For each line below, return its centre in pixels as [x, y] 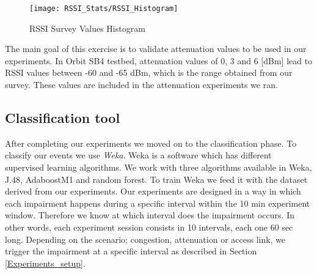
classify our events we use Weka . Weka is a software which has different [138, 155]
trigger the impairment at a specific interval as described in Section [131, 251]
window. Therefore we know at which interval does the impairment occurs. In [150, 215]
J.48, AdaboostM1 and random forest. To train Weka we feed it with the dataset [156, 179]
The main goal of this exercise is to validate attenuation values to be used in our [156, 49]
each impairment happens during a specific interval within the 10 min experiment [158, 203]
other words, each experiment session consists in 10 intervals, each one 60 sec [149, 227]
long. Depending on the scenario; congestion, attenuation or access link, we [145, 239]
